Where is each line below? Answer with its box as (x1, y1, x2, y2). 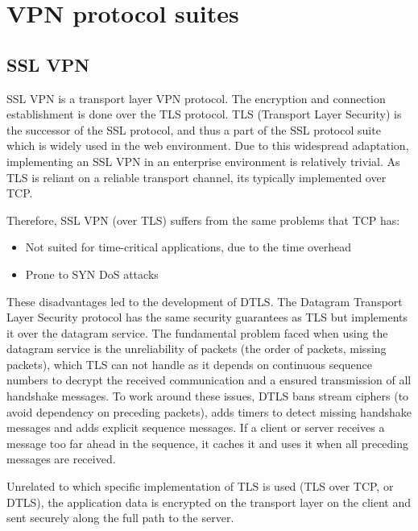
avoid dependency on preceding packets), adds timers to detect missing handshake (6, 403, 412, 420)
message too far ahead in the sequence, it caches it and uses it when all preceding (6, 434, 409, 451)
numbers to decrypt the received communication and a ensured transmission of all (6, 371, 412, 388)
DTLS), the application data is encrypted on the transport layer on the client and (6, 493, 412, 510)
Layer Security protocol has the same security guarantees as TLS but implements (6, 309, 408, 326)
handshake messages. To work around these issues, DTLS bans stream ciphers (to (6, 388, 409, 404)
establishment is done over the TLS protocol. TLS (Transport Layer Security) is (6, 106, 402, 122)
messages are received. (6, 450, 116, 467)
